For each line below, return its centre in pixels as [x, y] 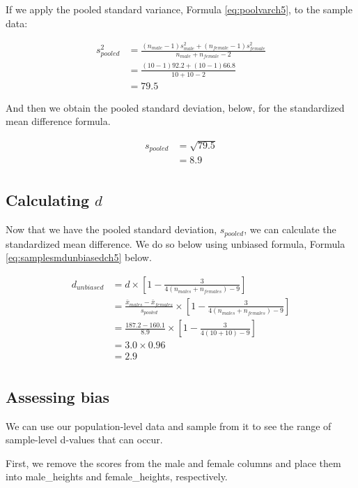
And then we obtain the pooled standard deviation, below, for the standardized [175, 107]
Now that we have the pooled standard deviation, [111, 229]
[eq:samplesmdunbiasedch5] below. [79, 257]
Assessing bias [58, 396]
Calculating [48, 200]
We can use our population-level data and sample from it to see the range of [169, 426]
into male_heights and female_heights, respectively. [117, 476]
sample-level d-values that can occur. [84, 439]
